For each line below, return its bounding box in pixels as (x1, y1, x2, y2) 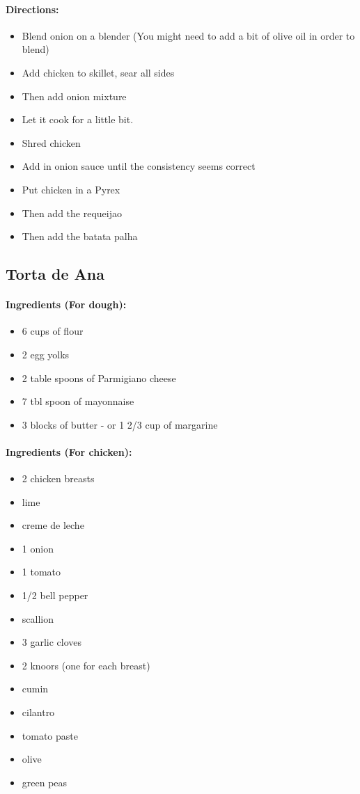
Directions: (6, 1, 59, 16)
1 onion (22, 541, 54, 555)
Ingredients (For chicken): (6, 444, 132, 459)
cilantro (22, 705, 55, 720)
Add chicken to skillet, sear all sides (22, 65, 175, 79)
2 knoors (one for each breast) (22, 658, 150, 672)
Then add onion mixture (22, 88, 127, 103)
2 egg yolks (22, 347, 70, 361)
